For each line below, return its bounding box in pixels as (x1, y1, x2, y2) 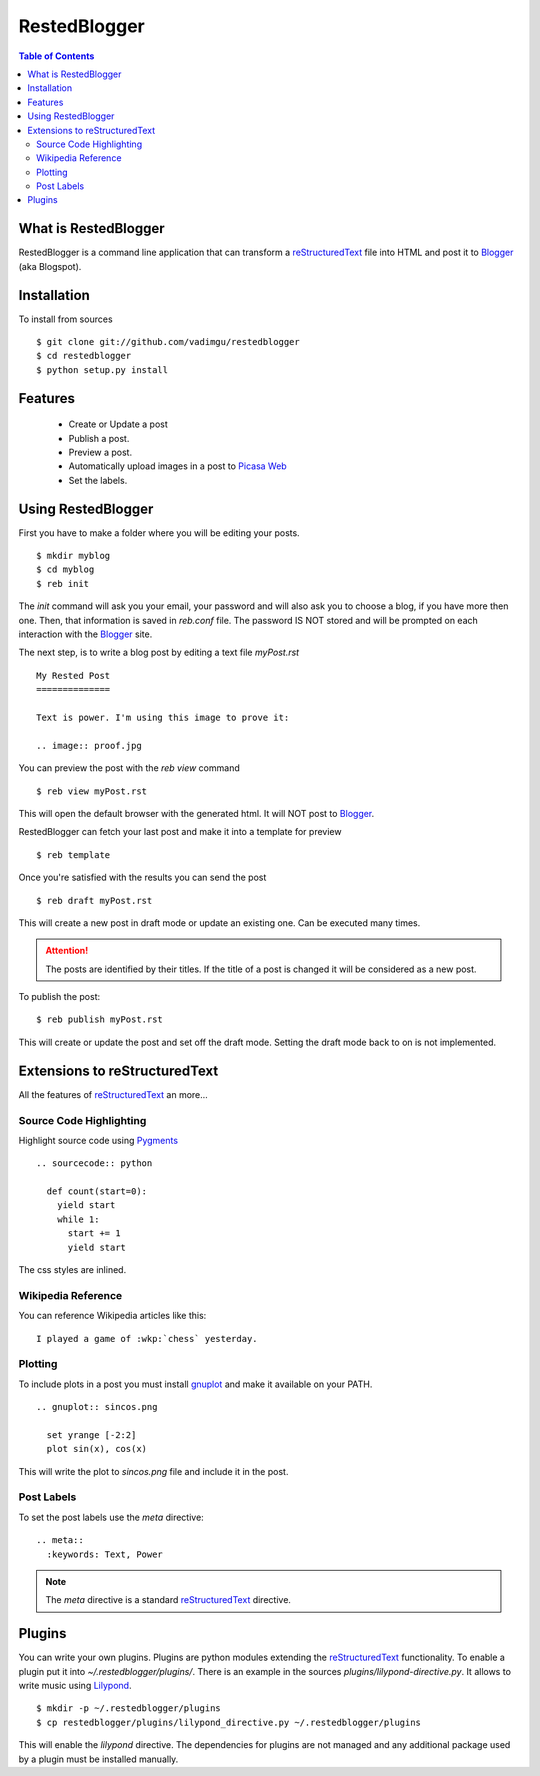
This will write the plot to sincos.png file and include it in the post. (18, 1465, 289, 1477)
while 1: (56, 1213, 100, 1225)
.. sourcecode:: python (36, 1158, 153, 1169)
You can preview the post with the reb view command (18, 762, 240, 774)
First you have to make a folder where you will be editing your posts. (18, 526, 300, 539)
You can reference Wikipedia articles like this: (18, 1310, 207, 1322)
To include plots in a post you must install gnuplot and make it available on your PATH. (18, 1378, 373, 1390)
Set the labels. (68, 474, 128, 486)
